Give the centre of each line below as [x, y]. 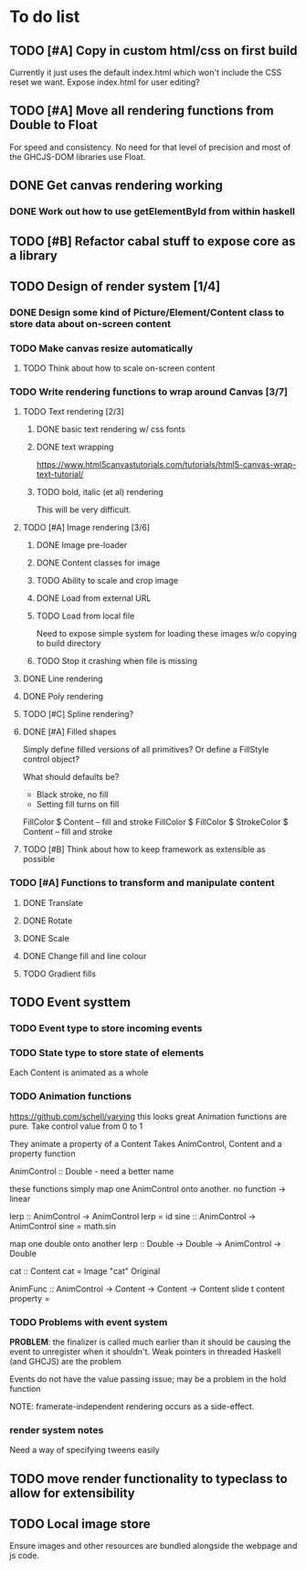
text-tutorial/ [60, 474]
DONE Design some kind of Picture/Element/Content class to [147, 312]
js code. [24, 1555]
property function [42, 1154]
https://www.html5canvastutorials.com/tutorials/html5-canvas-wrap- [166, 465]
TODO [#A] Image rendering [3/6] [86, 528]
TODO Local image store [80, 1524]
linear [20, 1198]
